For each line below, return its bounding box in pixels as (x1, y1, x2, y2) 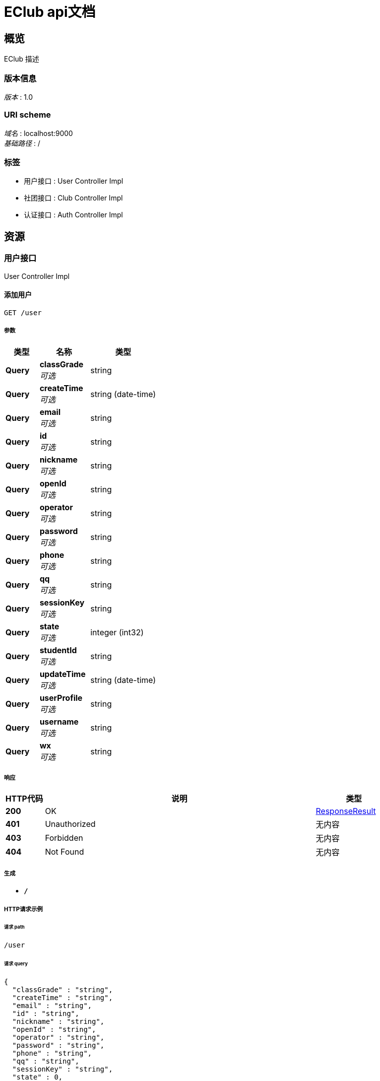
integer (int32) (90, 627, 144, 637)
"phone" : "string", (12, 1049, 92, 1057)
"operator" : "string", (12, 1033, 105, 1041)
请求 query (4, 961, 28, 967)
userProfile (39, 692, 83, 703)
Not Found (45, 847, 84, 857)
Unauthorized (45, 819, 96, 829)
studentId (39, 645, 77, 655)
